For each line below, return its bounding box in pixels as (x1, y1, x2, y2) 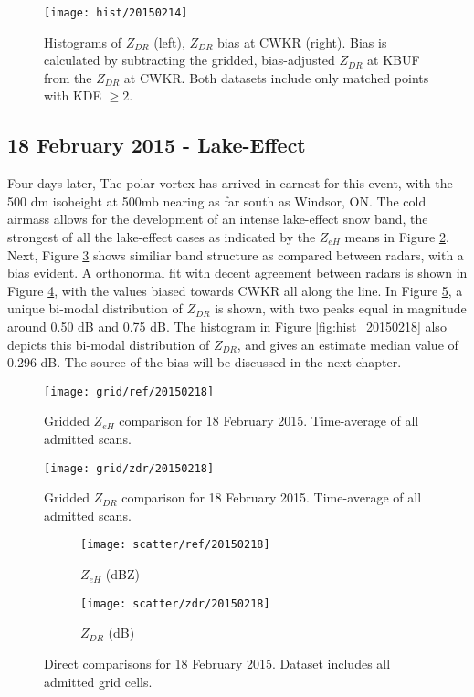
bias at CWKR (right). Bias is (217, 32, 387, 51)
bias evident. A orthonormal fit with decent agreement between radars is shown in (7, 263, 468, 282)
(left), (153, 32, 185, 51)
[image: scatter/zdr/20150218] (80, 597, 270, 610)
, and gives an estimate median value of (237, 334, 458, 354)
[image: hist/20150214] (44, 6, 188, 19)
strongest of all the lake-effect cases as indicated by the (7, 227, 316, 247)
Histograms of (44, 32, 121, 51)
